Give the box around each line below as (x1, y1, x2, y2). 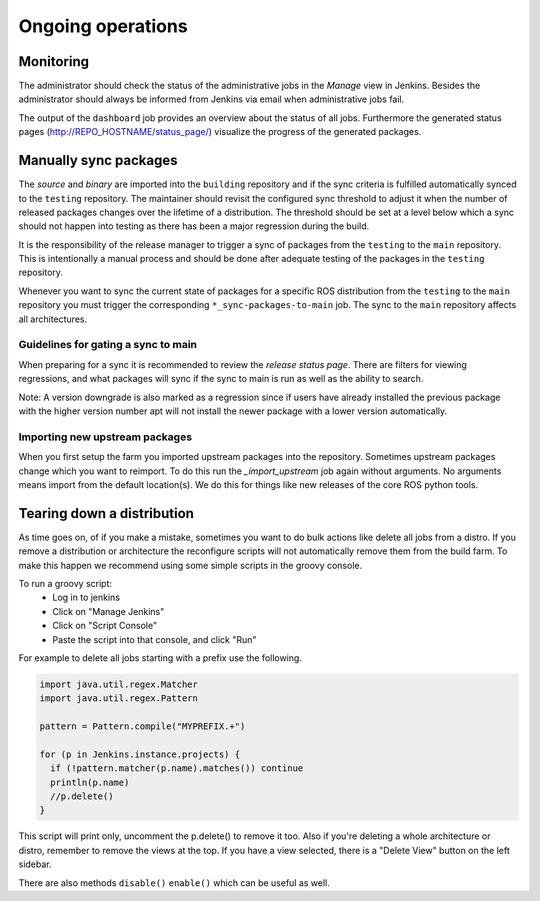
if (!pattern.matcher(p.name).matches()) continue (50, 763, 304, 774)
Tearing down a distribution (18, 505, 195, 522)
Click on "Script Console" (52, 620, 158, 632)
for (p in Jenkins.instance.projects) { (39, 748, 240, 760)
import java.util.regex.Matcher (39, 678, 199, 690)
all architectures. (18, 313, 88, 325)
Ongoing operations (18, 15, 189, 37)
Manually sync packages (18, 152, 179, 169)
